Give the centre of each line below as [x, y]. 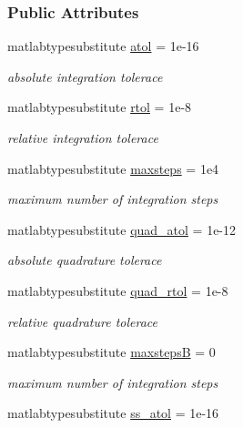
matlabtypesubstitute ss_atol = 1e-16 [113, 413]
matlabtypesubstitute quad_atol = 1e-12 [122, 229]
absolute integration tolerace [85, 76]
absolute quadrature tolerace [85, 260]
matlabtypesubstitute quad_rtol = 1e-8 [118, 290]
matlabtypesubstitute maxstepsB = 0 [111, 352]
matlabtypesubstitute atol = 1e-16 [103, 46]
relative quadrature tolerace [82, 321]
